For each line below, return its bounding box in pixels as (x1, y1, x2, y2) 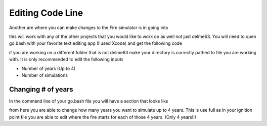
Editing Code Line (9, 7, 84, 18)
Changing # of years (9, 85, 74, 94)
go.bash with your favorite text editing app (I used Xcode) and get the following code (9, 40, 182, 46)
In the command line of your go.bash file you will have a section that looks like (9, 98, 168, 104)
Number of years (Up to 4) (21, 65, 76, 71)
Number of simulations (21, 72, 68, 78)
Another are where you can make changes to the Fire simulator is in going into (9, 25, 169, 31)
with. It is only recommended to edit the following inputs (9, 57, 124, 63)
